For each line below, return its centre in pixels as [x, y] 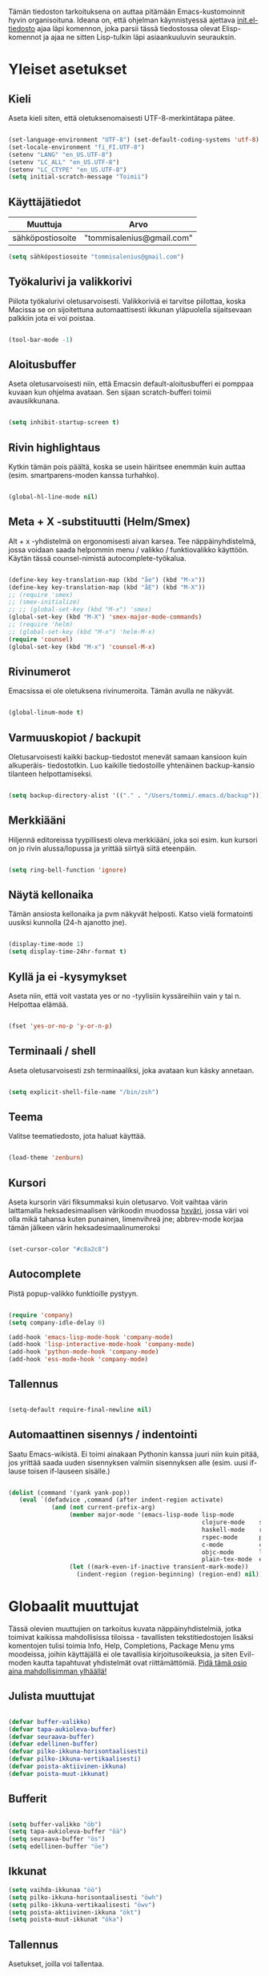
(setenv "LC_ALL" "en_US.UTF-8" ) [64, 162]
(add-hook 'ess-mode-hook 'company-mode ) [78, 1360]
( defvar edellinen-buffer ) [53, 1744]
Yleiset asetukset [68, 69]
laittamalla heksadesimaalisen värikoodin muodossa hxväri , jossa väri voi [128, 1211]
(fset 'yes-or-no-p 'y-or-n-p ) [60, 1026]
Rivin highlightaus [54, 447]
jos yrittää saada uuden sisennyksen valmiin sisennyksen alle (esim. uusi [128, 1462]
